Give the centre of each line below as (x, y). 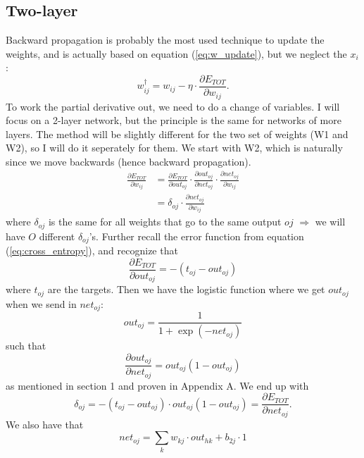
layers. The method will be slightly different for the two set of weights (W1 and (177, 134)
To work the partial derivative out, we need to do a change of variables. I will (173, 106)
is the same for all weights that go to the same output (165, 222)
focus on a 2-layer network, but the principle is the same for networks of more (174, 120)
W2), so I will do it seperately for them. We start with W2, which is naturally (174, 148)
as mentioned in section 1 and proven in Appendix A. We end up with (157, 385)
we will (330, 222)
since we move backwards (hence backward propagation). (128, 161)
